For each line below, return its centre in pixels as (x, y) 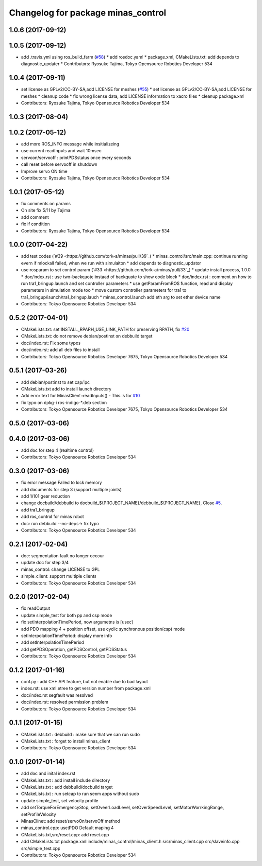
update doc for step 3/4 (45, 563)
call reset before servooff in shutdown (59, 164)
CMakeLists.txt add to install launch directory (66, 389)
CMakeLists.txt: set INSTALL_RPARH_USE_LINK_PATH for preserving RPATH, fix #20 (105, 329)
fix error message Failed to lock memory (62, 483)
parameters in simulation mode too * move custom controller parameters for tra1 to (104, 290)
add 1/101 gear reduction (46, 496)
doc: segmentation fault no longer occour (63, 556)
